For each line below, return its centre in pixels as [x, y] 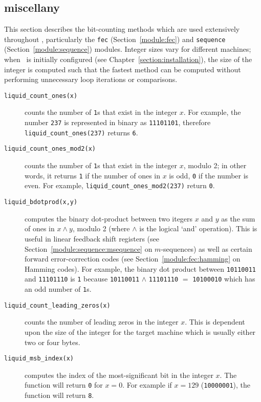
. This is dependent [215, 322]
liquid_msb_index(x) [39, 359]
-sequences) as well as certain [206, 248]
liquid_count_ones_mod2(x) [50, 149]
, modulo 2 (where [101, 228]
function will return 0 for [64, 385]
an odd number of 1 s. [58, 289]
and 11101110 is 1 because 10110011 [82, 279]
